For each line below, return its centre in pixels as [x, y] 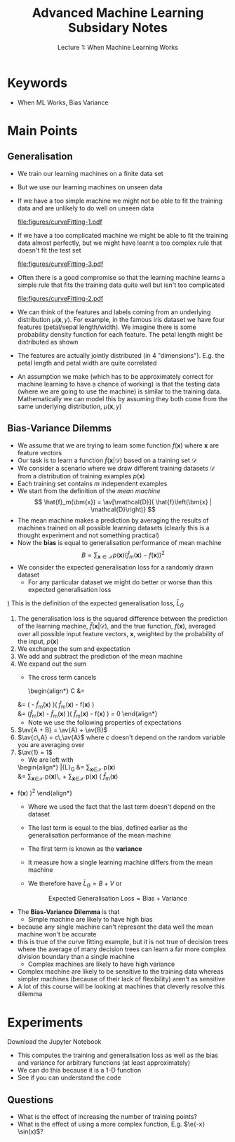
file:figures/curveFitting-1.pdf [60, 222]
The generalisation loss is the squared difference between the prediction [122, 618]
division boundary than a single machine [76, 957]
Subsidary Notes [118, 28]
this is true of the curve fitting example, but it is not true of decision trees [123, 942]
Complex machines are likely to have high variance [101, 964]
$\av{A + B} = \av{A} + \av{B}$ [62, 730]
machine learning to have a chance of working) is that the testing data [119, 384]
